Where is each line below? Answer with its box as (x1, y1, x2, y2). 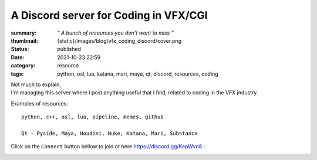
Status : (11, 46, 29, 53)
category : (11, 62, 36, 69)
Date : (11, 53, 25, 61)
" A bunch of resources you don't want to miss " (57, 29, 174, 36)
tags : (11, 70, 24, 77)
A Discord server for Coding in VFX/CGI (11, 9, 208, 22)
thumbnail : (11, 37, 38, 44)
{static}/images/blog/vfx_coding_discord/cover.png (57, 37, 182, 44)
